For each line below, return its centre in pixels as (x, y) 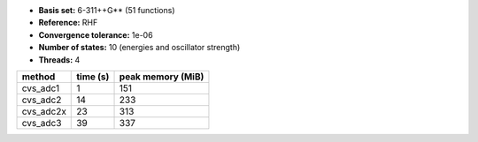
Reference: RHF (68, 23)
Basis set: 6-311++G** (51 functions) (107, 10)
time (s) (93, 77)
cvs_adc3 (42, 123)
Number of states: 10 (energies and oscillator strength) (139, 48)
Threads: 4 (59, 60)
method (39, 77)
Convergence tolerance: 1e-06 (96, 34)
